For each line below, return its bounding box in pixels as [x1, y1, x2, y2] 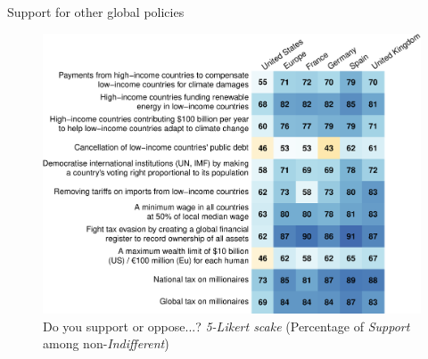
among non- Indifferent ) [43, 334, 169, 353]
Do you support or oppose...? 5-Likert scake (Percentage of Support [43, 316, 410, 335]
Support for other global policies [7, 3, 185, 20]
